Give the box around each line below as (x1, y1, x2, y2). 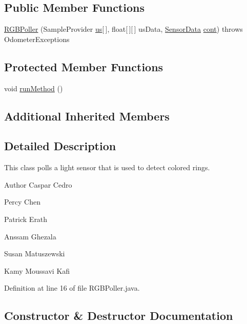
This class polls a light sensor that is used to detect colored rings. (4, 162, 210, 173)
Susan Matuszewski (4, 248, 65, 259)
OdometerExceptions (4, 33, 70, 44)
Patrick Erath (4, 213, 48, 224)
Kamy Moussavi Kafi (4, 265, 70, 276)
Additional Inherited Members (4, 108, 170, 124)
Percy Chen (4, 196, 41, 207)
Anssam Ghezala (4, 231, 56, 241)
